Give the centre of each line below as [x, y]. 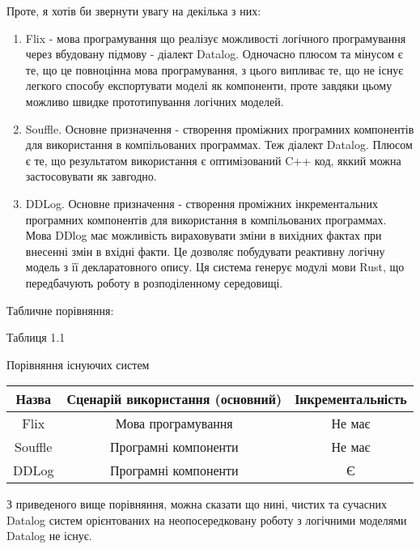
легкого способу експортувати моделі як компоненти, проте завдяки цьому [209, 85]
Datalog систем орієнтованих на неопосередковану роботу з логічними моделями [207, 519]
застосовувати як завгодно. [91, 176]
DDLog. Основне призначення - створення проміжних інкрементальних [202, 203]
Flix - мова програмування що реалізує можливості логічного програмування [216, 38]
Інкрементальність [351, 399]
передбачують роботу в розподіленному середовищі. [154, 282]
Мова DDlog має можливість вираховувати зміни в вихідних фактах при [204, 235]
